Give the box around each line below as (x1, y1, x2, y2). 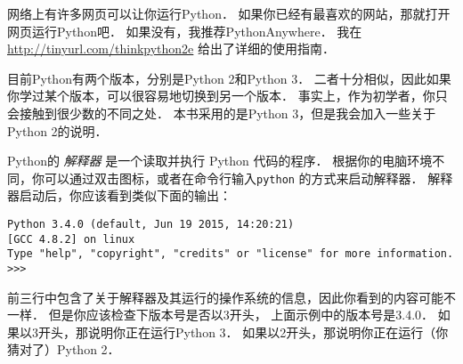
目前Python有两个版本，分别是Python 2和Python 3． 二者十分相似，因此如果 (7, 69, 451, 87)
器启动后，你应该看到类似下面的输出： (7, 186, 231, 205)
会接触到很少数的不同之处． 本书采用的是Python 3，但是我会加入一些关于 (7, 103, 436, 122)
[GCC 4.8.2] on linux (7, 232, 135, 246)
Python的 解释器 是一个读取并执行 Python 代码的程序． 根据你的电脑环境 (7, 151, 433, 170)
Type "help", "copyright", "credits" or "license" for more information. (7, 247, 454, 261)
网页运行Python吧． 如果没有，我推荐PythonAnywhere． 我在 (7, 21, 362, 40)
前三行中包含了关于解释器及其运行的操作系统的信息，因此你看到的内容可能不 (7, 287, 456, 306)
